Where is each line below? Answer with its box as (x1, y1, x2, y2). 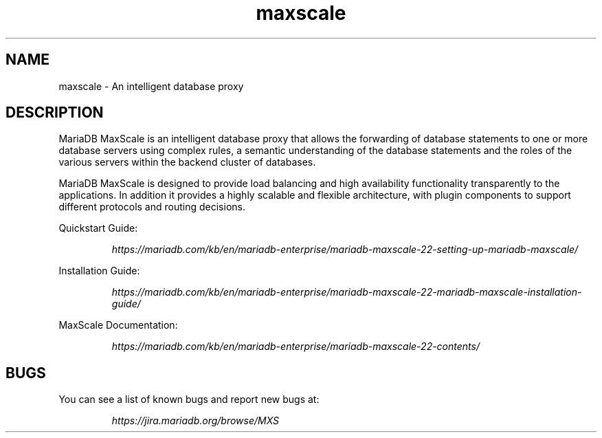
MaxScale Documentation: (58, 319, 178, 331)
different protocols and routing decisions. (58, 201, 245, 213)
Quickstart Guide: (58, 222, 138, 234)
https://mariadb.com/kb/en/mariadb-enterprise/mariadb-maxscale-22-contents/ (111, 340, 480, 353)
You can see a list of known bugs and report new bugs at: (58, 393, 320, 406)
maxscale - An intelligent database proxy (58, 80, 244, 92)
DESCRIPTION (5, 104, 104, 122)
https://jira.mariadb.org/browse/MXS (111, 415, 280, 427)
